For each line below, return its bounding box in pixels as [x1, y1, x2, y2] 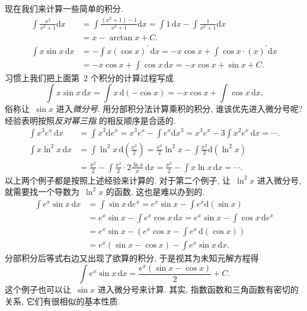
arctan [109, 34, 133, 43]
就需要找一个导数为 [5, 185, 79, 198]
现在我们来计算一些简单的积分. [5, 2, 123, 14]
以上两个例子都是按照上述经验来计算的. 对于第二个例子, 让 [5, 174, 231, 186]
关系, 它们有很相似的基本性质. [5, 294, 120, 307]
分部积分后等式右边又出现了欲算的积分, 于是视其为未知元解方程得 [5, 252, 259, 264]
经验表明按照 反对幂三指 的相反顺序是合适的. [5, 114, 176, 126]
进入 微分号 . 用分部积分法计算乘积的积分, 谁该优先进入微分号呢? [56, 102, 303, 115]
